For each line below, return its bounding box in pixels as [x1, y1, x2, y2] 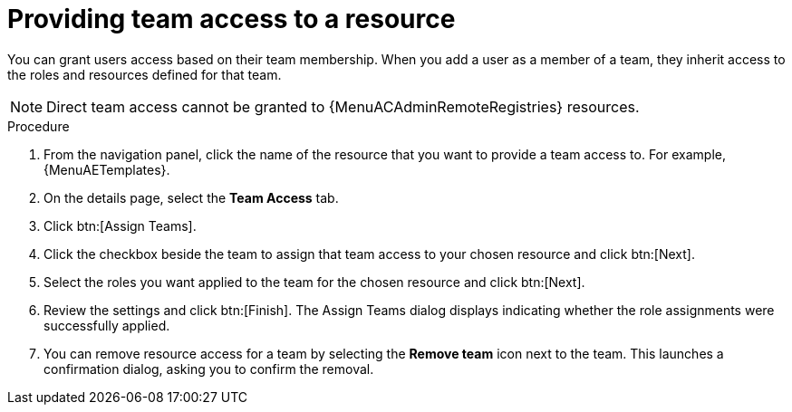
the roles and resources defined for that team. [7, 66, 282, 82]
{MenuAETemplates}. [43, 161, 170, 177]
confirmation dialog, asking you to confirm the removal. [43, 360, 374, 377]
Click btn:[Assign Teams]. [43, 217, 197, 234]
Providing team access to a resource [7, 4, 456, 34]
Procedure [7, 118, 70, 134]
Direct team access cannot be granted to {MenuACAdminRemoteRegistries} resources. [46, 97, 640, 116]
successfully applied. [43, 317, 170, 333]
